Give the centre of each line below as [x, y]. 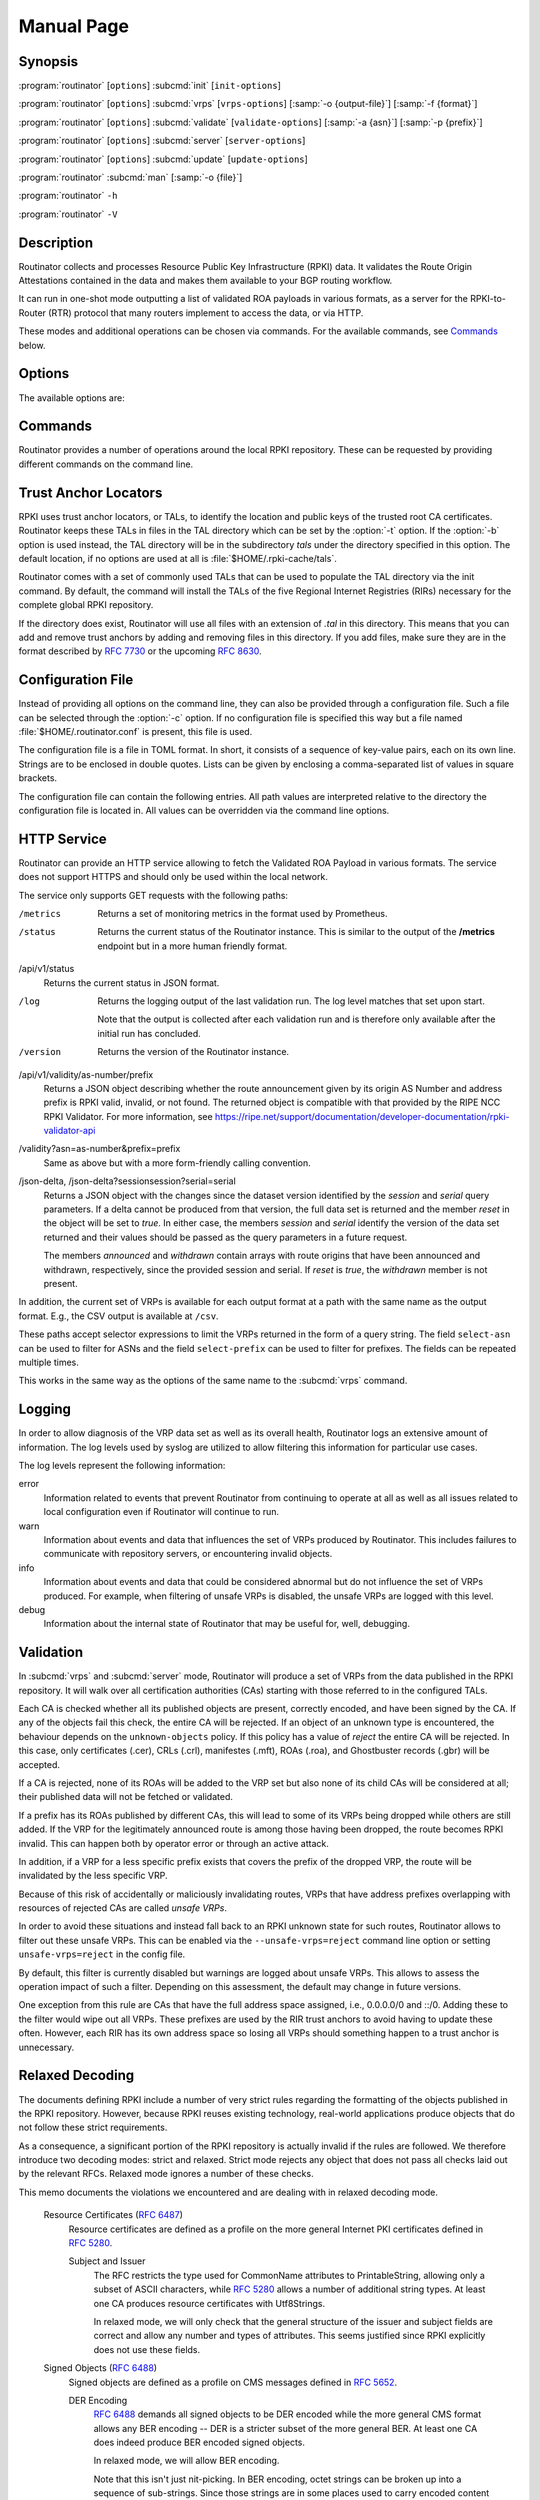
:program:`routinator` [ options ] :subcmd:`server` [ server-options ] [162, 141]
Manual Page [74, 26]
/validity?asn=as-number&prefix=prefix [99, 1149]
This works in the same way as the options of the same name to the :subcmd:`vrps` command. [213, 1381]
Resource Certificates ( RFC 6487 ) [113, 2215]
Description [56, 242]
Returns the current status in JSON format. [131, 982]
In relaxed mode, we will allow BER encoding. [186, 2461]
